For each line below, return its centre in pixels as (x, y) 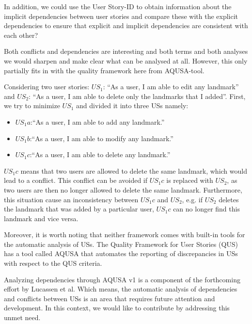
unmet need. (22, 317)
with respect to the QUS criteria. (53, 263)
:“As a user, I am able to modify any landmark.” (102, 138)
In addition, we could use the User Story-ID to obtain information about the (118, 6)
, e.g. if (192, 199)
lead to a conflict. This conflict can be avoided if (76, 180)
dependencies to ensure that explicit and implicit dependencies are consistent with (126, 25)
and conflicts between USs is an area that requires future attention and (110, 298)
